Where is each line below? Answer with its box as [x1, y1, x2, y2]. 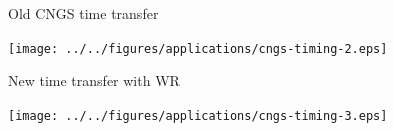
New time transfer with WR [8, 70, 180, 91]
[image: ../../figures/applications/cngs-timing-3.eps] [8, 108, 388, 123]
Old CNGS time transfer [8, 3, 159, 23]
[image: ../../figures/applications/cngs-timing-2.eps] [8, 41, 388, 56]
